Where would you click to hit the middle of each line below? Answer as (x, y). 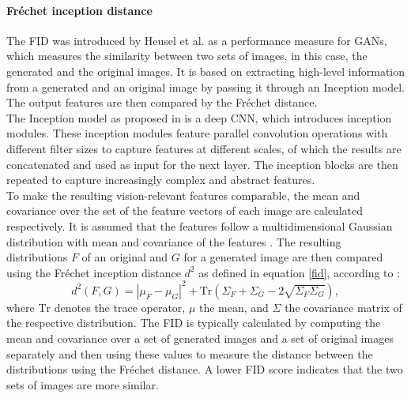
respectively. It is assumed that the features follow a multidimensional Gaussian (200, 225)
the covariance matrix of (343, 307)
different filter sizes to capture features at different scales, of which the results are (204, 148)
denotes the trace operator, (120, 307)
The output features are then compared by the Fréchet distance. (162, 102)
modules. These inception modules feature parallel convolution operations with (197, 133)
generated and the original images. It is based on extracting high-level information (206, 71)
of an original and (125, 257)
